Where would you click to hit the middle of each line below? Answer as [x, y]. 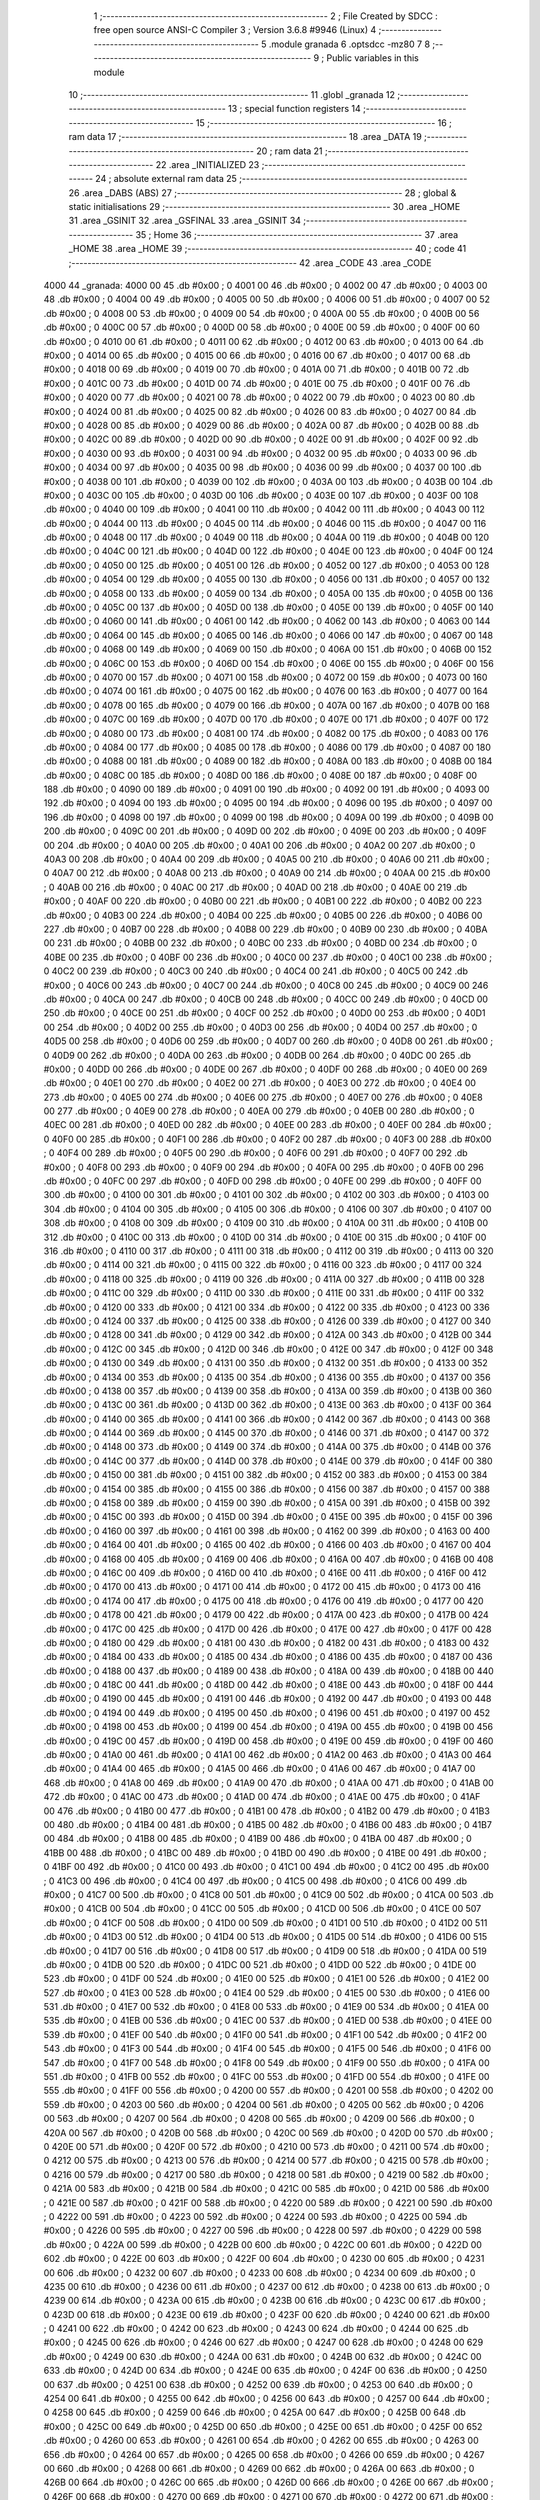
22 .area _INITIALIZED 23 [207, 164]
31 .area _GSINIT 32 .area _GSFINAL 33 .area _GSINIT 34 [185, 221]
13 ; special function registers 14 [295, 109]
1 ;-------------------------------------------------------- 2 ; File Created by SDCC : [266, 16]
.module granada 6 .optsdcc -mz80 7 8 [349, 44]
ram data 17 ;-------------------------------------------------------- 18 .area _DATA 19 [245, 137]
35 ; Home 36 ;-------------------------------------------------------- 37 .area [297, 234]
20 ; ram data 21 [290, 151]
